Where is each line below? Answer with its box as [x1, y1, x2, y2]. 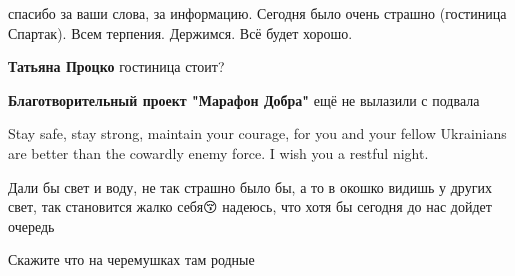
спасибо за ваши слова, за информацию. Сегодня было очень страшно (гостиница [8, 3, 507, 23]
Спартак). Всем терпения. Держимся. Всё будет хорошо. [8, 22, 353, 43]
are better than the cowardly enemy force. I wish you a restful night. [8, 142, 429, 163]
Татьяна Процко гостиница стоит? [8, 56, 225, 77]
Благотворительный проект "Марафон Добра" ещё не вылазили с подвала [8, 89, 480, 110]
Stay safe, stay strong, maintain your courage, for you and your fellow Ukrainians [8, 123, 507, 144]
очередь [8, 215, 55, 236]
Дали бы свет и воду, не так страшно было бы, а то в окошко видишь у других [8, 176, 492, 197]
